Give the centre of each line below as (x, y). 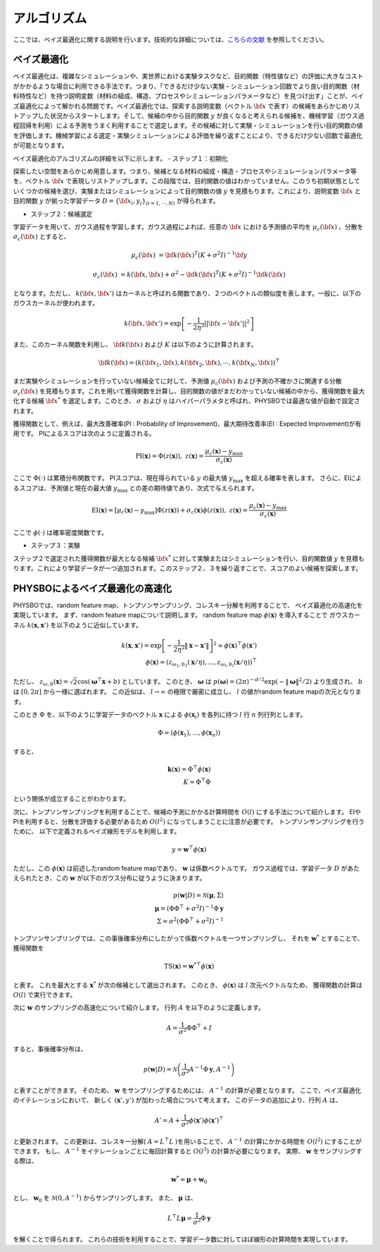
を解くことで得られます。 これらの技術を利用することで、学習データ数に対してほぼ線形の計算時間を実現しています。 (182, 1239)
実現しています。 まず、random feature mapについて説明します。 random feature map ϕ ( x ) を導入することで (170, 615)
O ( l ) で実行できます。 (45, 995)
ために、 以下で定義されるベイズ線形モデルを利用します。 (97, 831)
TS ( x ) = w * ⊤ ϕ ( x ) (189, 966)
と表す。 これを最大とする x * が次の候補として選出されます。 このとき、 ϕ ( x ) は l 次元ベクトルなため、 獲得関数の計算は (188, 984)
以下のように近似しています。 (99, 625)
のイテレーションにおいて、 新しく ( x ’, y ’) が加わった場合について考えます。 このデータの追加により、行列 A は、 (177, 1100)
